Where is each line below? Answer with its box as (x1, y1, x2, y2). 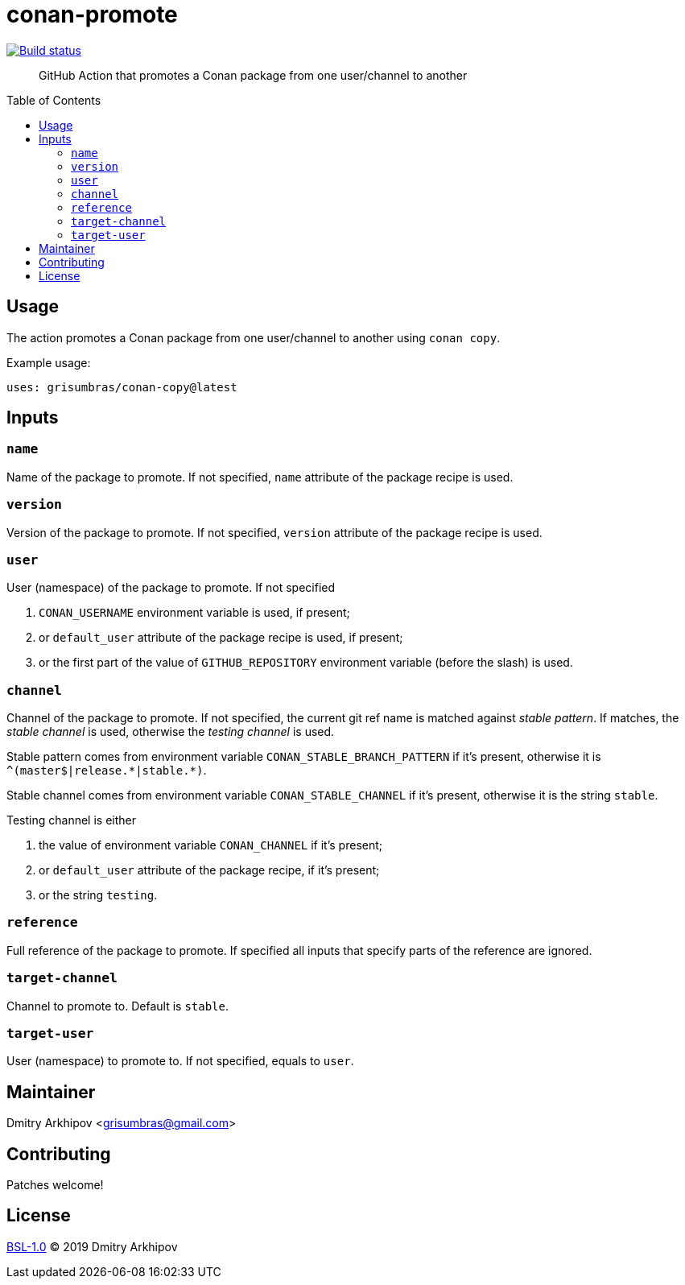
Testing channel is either (6, 813, 136, 828)
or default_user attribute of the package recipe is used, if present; (39, 630, 403, 645)
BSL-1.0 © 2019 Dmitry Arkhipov (6, 1239, 178, 1254)
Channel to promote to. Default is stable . (6, 998, 229, 1013)
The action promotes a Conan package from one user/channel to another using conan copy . (6, 330, 501, 345)
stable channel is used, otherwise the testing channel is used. (6, 725, 335, 739)
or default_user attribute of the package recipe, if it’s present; (39, 863, 380, 878)
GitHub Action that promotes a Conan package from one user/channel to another (39, 68, 468, 82)
